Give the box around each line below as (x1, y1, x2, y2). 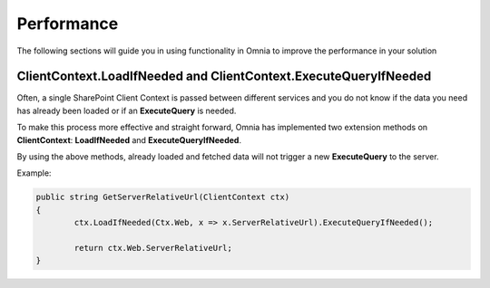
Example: (16, 168, 52, 178)
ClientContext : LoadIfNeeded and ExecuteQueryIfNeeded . (16, 134, 242, 145)
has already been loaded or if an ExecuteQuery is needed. (16, 105, 237, 116)
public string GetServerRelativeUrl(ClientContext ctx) (35, 192, 290, 203)
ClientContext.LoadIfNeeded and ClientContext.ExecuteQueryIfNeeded (16, 69, 432, 84)
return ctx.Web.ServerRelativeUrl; (73, 243, 233, 253)
